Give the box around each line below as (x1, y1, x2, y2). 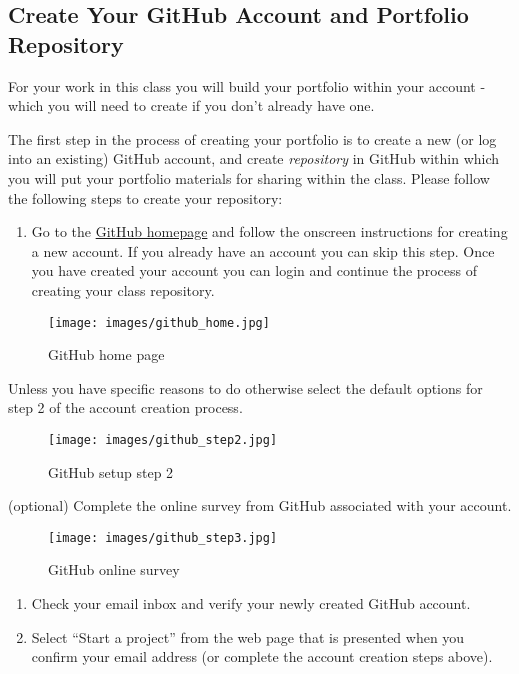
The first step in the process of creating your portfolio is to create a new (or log (8, 128, 497, 149)
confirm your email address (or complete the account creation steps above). (31, 646, 493, 667)
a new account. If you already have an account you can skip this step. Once (31, 240, 495, 261)
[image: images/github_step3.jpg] (48, 530, 278, 545)
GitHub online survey (48, 559, 180, 580)
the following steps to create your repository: (8, 187, 283, 208)
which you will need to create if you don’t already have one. (8, 95, 375, 116)
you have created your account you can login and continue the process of (31, 260, 477, 281)
